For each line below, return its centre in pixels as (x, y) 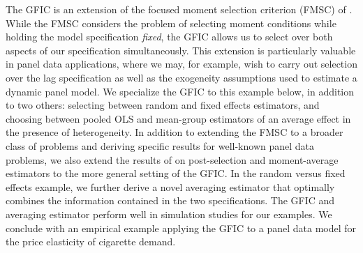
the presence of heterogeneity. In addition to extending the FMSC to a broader (175, 132)
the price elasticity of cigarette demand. (91, 242)
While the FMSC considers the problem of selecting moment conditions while (171, 23)
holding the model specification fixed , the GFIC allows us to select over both (169, 37)
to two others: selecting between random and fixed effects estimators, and (163, 105)
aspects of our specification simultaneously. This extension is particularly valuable (181, 50)
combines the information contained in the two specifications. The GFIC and (170, 200)
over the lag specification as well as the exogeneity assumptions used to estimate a (181, 77)
